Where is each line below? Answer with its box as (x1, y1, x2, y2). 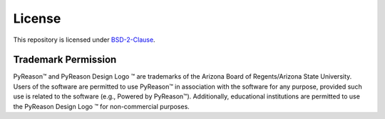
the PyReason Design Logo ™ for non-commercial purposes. (13, 102, 190, 110)
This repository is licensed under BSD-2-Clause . (13, 35, 156, 44)
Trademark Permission (13, 54, 117, 66)
